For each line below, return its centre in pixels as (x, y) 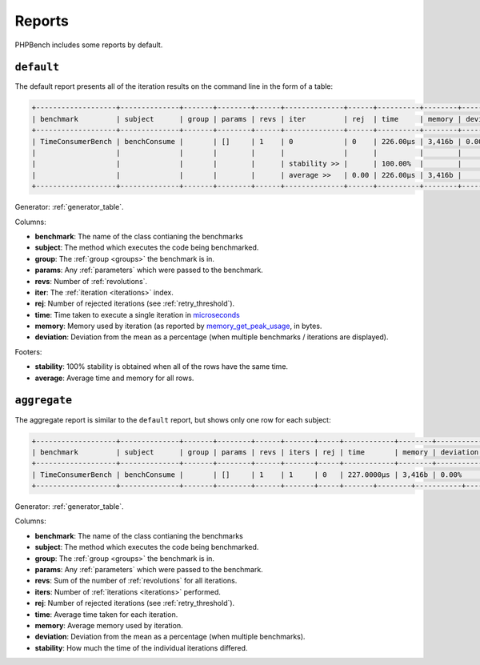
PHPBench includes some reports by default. (89, 45)
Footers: (28, 351)
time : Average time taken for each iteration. (106, 614)
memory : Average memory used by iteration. (109, 625)
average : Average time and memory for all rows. (114, 378)
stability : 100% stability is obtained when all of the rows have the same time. (161, 367)
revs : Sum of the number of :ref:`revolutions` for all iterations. (136, 581)
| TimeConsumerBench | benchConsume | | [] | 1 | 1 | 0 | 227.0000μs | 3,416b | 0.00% (247, 475)
